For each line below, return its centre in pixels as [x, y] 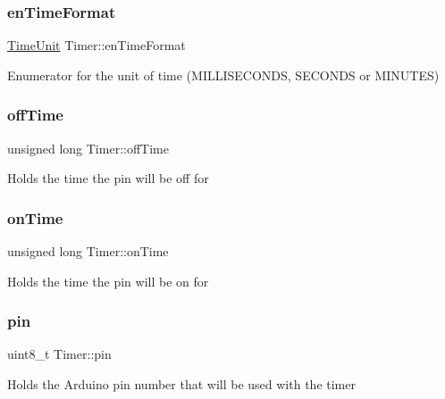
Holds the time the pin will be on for [108, 281]
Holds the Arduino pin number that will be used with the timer [181, 384]
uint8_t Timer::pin [59, 354]
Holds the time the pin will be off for [108, 178]
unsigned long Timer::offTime [88, 148]
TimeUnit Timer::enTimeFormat [97, 45]
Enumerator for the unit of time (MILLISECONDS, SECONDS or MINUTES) [223, 75]
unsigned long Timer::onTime [88, 251]
